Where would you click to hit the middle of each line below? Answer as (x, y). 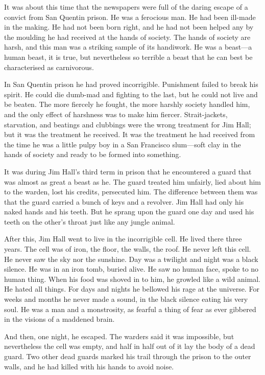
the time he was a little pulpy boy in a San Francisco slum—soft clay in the (123, 144)
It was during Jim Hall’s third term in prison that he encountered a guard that (128, 171)
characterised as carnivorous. (49, 67)
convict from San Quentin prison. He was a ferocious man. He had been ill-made (130, 17)
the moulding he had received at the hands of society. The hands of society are (127, 37)
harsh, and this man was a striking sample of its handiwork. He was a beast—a (128, 47)
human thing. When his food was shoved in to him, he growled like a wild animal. (132, 279)
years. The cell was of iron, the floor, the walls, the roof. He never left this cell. (128, 249)
